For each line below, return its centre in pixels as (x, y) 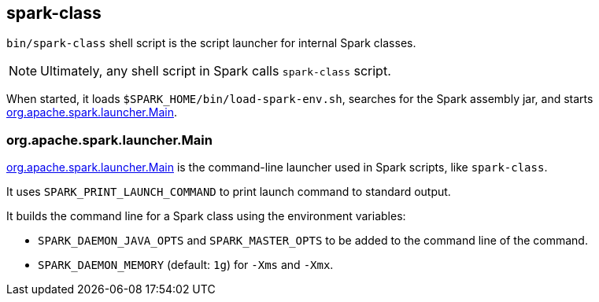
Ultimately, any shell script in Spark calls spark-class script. (216, 71)
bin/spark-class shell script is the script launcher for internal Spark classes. (211, 43)
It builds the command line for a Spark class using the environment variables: (206, 216)
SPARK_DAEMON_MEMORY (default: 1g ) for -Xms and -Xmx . (186, 265)
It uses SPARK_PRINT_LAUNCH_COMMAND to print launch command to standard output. (229, 192)
